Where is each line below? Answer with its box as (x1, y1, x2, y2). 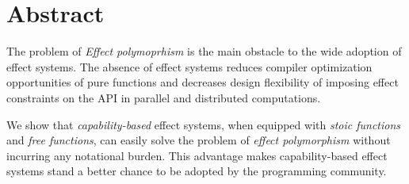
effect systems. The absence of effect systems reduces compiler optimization (6, 58, 373, 75)
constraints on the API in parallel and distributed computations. (6, 89, 321, 105)
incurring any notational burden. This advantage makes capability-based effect (6, 147, 388, 163)
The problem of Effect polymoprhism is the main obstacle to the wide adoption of (6, 43, 402, 59)
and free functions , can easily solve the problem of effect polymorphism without (6, 132, 391, 148)
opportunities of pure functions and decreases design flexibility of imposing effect (6, 74, 399, 90)
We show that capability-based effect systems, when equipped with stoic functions (6, 116, 401, 132)
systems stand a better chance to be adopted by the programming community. (6, 163, 387, 179)
